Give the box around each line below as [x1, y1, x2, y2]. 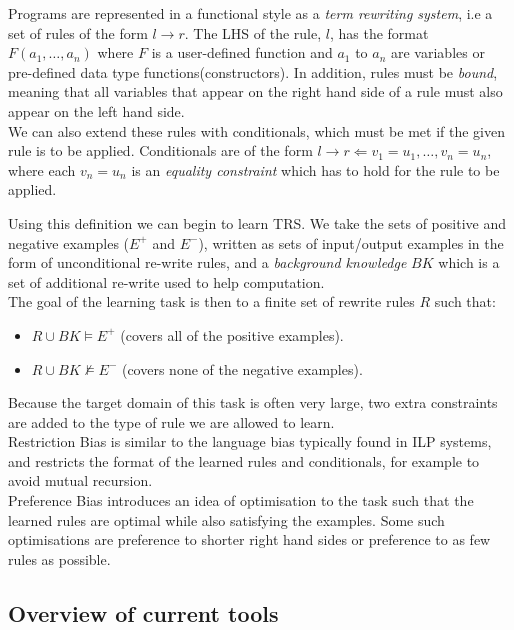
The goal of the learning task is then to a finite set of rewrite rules [8, 291, 415, 312]
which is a [438, 252, 500, 273]
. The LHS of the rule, [184, 22, 322, 43]
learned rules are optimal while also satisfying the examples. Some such [8, 509, 445, 530]
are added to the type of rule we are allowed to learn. [8, 411, 335, 432]
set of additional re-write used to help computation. [8, 271, 325, 292]
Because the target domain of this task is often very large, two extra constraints [8, 392, 498, 413]
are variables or [390, 42, 485, 63]
